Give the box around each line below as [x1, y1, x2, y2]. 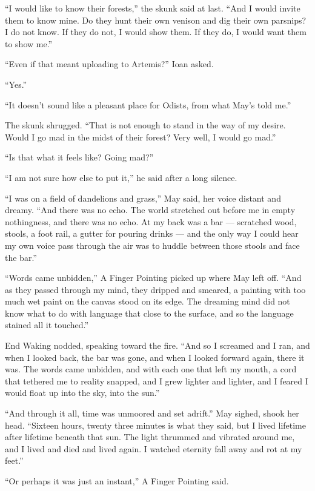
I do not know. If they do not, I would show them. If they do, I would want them [5, 25, 307, 38]
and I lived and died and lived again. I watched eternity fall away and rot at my [5, 442, 302, 455]
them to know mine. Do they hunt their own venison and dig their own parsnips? [5, 13, 307, 26]
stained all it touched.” [5, 318, 89, 331]
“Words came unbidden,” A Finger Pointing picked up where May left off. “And [5, 271, 302, 284]
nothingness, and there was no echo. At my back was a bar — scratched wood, [5, 215, 297, 228]
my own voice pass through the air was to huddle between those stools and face [5, 239, 300, 251]
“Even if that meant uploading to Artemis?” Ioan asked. [5, 58, 214, 70]
